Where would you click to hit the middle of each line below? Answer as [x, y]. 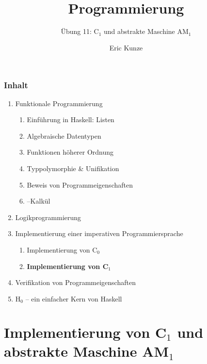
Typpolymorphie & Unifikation [73, 168]
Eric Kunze [126, 47]
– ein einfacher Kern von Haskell [74, 298]
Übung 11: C [80, 31]
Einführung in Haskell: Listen [71, 119]
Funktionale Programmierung [59, 103]
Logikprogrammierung [48, 217]
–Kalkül [39, 201]
